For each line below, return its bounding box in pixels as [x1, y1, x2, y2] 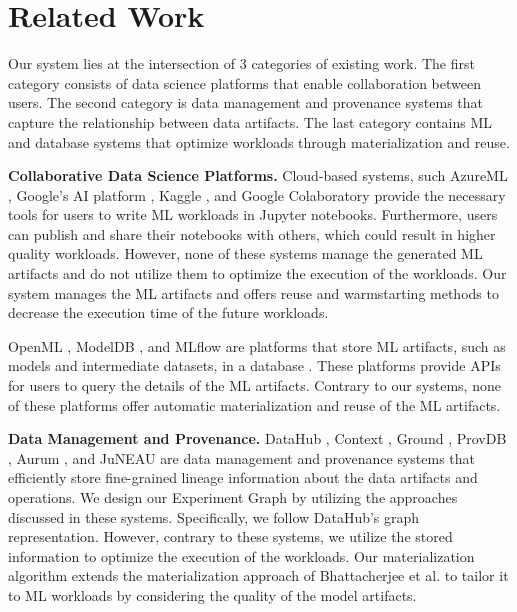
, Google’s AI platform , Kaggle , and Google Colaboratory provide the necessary [8, 184, 506, 205]
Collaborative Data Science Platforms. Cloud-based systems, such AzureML [8, 165, 508, 186]
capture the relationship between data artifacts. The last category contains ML [8, 111, 493, 132]
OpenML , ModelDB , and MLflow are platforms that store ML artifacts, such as [8, 335, 506, 356]
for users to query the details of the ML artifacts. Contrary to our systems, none [8, 375, 501, 396]
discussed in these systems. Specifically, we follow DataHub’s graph [8, 506, 420, 527]
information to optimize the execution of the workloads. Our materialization [8, 545, 475, 566]
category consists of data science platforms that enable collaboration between [8, 72, 481, 93]
